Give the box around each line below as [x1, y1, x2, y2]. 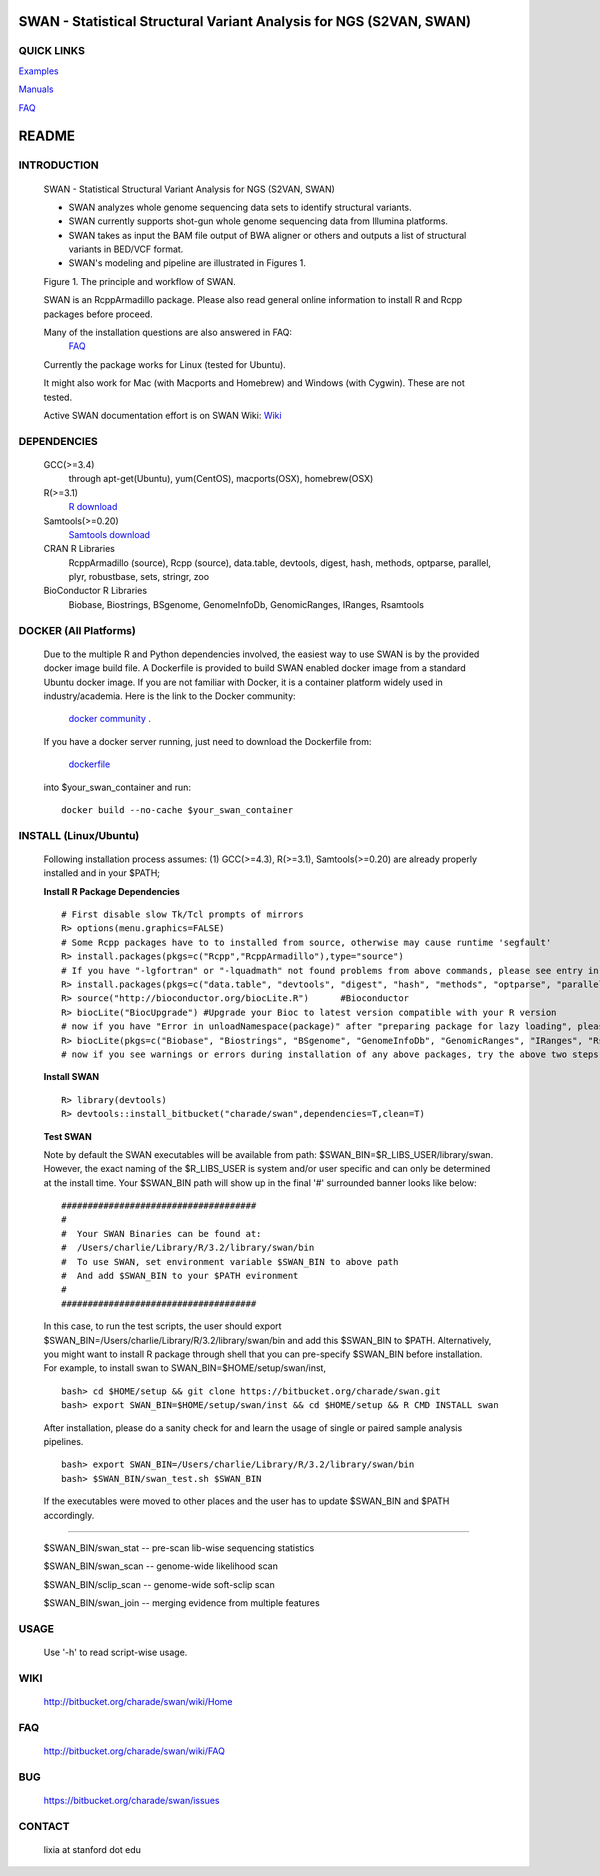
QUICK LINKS [18, 44, 85, 58]
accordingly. [43, 1509, 95, 1521]
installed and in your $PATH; [43, 867, 160, 879]
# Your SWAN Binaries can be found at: [61, 1228, 262, 1239]
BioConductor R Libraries [43, 585, 148, 597]
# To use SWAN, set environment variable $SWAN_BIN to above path [61, 1256, 399, 1267]
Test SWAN [43, 1130, 92, 1142]
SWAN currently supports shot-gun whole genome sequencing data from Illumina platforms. [68, 215, 449, 227]
